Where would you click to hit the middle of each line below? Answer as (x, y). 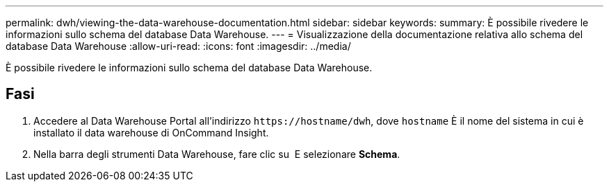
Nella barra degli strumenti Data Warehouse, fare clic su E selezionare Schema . (217, 154)
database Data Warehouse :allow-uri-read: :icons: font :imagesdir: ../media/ (178, 46)
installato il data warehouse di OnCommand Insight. (151, 132)
